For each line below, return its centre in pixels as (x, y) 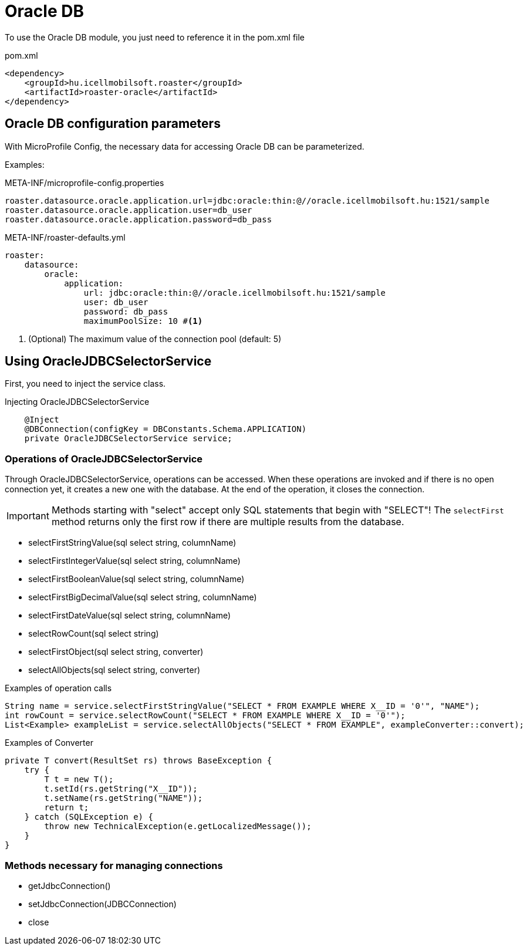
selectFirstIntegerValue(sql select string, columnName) (134, 561)
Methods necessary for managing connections (114, 865)
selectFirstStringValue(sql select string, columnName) (132, 543)
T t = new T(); (79, 780)
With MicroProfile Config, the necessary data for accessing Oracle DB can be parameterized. (185, 146)
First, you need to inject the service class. (85, 384)
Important (28, 516)
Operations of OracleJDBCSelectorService (104, 459)
